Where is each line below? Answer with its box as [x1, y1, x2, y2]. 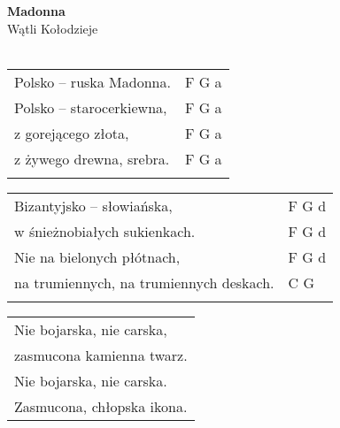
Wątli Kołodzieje [7, 19, 98, 37]
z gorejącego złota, [14, 122, 129, 143]
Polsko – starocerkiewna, [14, 96, 167, 118]
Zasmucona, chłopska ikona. [14, 395, 188, 417]
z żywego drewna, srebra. [14, 148, 170, 169]
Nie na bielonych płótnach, [14, 246, 181, 267]
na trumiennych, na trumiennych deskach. [14, 271, 274, 293]
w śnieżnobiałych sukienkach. [14, 220, 196, 241]
